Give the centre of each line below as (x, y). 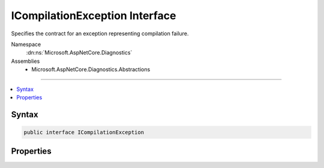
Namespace (26, 44)
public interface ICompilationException (84, 132)
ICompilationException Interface (94, 16)
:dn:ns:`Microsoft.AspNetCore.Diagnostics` (79, 53)
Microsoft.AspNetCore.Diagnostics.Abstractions (91, 69)
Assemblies (25, 61)
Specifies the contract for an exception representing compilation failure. (100, 33)
